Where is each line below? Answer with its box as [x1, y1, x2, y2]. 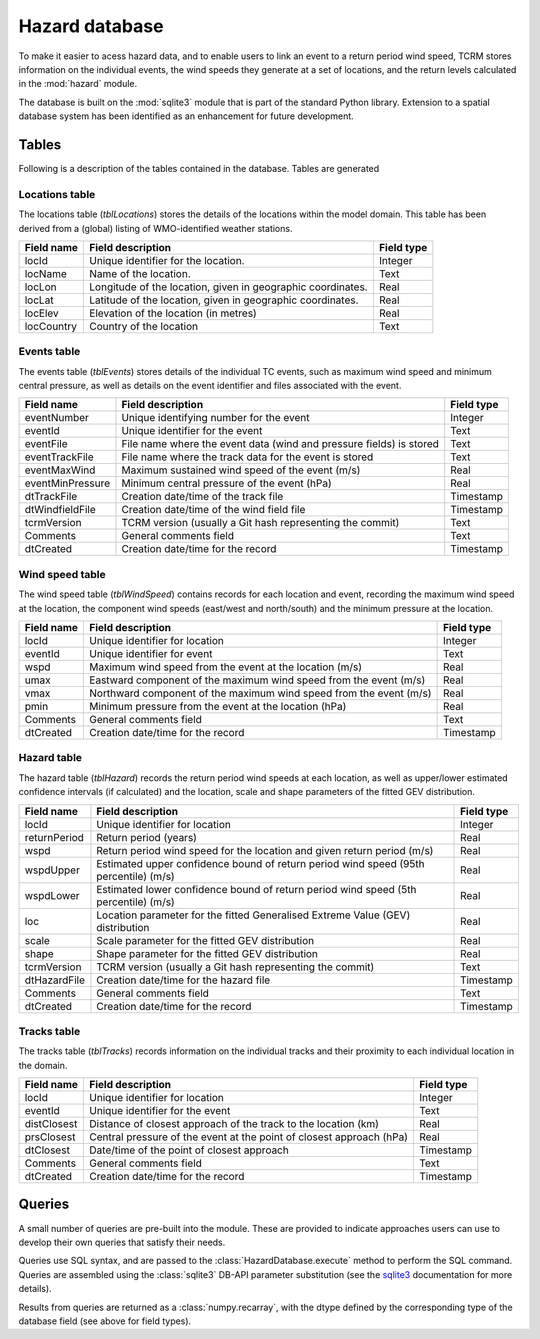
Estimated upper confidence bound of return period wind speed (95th [96, 856, 425, 870]
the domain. [18, 1059, 68, 1071]
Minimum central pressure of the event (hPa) [121, 476, 332, 490]
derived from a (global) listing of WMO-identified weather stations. [18, 222, 293, 234]
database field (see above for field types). [18, 1315, 192, 1327]
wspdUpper [24, 863, 80, 877]
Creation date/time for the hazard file [96, 973, 271, 987]
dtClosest [24, 1143, 70, 1157]
